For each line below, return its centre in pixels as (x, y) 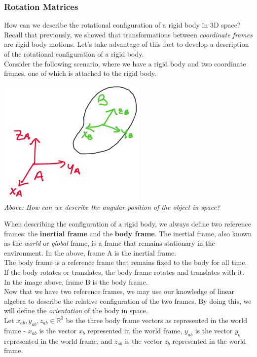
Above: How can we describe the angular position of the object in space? (112, 207)
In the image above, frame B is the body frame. (76, 281)
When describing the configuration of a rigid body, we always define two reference (128, 223)
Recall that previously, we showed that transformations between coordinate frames (128, 34)
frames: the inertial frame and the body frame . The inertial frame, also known (128, 233)
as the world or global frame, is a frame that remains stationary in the (110, 243)
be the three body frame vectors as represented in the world (157, 320)
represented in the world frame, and (58, 341)
